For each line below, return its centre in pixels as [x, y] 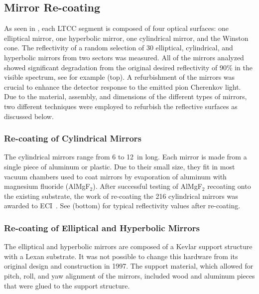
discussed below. [29, 116]
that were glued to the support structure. [67, 285]
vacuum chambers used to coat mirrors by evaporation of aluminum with [115, 176]
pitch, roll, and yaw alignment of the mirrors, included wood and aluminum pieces [129, 275]
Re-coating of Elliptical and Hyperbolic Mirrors [102, 227]
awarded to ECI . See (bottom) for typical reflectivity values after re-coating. [122, 206]
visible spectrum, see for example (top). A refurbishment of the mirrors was [120, 77]
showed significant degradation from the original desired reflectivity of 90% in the [128, 67]
